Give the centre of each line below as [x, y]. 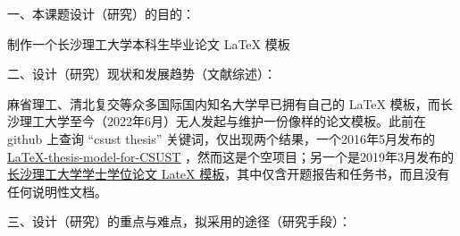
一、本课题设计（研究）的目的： [101, 13]
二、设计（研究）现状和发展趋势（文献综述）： [142, 74]
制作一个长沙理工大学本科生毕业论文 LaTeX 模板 [149, 43]
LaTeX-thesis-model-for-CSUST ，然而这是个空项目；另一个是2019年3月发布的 [231, 156]
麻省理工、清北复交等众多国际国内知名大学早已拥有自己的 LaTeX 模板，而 [224, 103]
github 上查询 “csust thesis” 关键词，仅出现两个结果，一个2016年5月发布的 [222, 138]
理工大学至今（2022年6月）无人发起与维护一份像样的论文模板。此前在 [222, 121]
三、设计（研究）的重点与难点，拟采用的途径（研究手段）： [179, 221]
